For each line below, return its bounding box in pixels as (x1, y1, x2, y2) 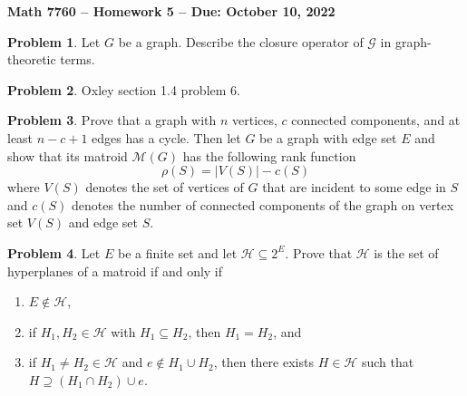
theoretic (7, 50, 56, 69)
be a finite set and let (117, 243, 238, 262)
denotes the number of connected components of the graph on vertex (72, 195, 454, 214)
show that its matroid (7, 146, 128, 165)
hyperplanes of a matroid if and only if (7, 261, 223, 280)
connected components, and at (291, 111, 461, 130)
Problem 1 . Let (7, 32, 101, 51)
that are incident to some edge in (262, 178, 446, 197)
